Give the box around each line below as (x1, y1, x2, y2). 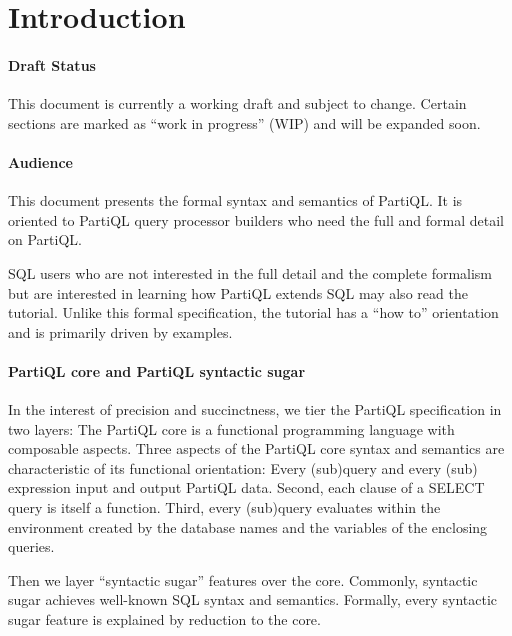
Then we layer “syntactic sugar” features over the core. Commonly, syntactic (8, 569, 478, 590)
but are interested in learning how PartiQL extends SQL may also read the (8, 282, 468, 303)
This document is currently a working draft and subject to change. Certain (8, 93, 467, 114)
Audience (8, 151, 73, 172)
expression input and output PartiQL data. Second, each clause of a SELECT (8, 477, 485, 498)
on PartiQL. (8, 229, 82, 250)
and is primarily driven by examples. (8, 321, 233, 342)
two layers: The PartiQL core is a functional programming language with (8, 418, 455, 439)
